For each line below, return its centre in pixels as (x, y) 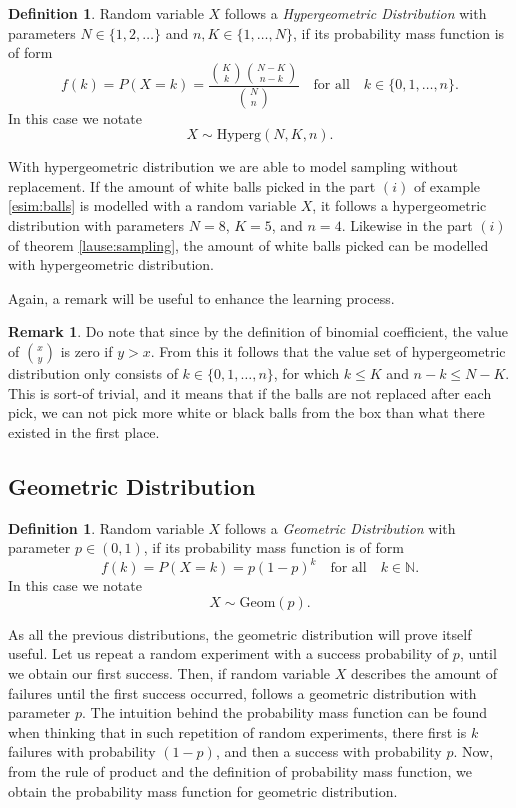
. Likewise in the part (407, 225)
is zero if (86, 351)
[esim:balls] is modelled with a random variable (152, 205)
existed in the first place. (84, 431)
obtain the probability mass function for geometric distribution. (203, 790)
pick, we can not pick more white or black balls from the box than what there (246, 412)
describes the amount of (424, 673)
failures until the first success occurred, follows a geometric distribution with (242, 692)
